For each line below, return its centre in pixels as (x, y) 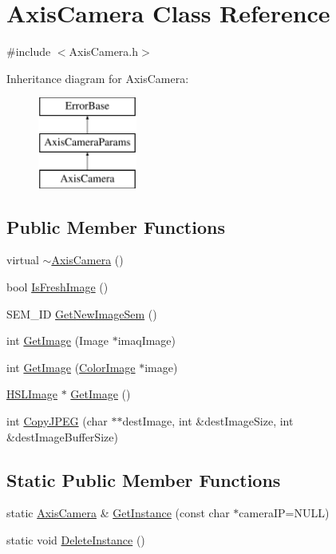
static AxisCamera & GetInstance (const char (118, 513)
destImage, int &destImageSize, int (208, 421)
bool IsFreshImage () (57, 287)
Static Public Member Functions (144, 479)
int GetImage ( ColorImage (71, 367)
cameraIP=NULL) (284, 513)
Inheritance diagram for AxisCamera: (98, 78)
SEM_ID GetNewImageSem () (82, 313)
